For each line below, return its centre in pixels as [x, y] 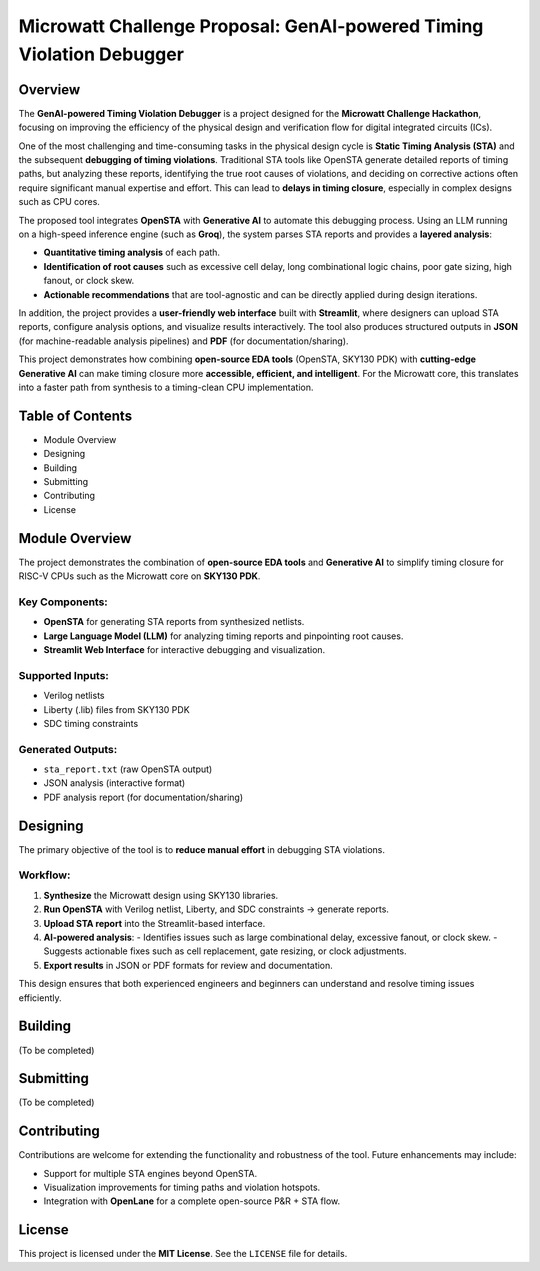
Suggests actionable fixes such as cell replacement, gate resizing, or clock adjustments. [225, 951]
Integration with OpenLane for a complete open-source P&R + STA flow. [191, 1201]
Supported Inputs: [64, 675]
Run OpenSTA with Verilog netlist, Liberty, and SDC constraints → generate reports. [216, 909]
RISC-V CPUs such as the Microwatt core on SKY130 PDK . [139, 576]
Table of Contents [75, 415]
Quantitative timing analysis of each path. [131, 252]
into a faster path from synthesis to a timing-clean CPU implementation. [166, 387]
